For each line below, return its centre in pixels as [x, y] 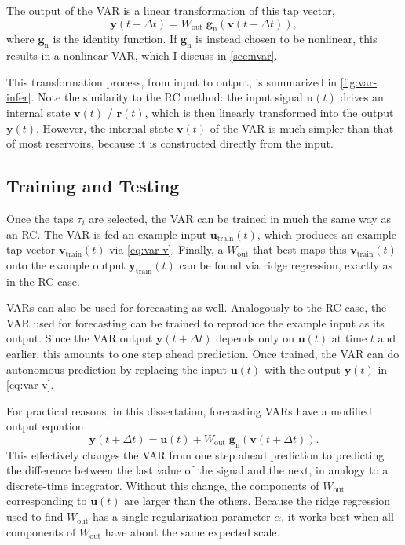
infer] [19, 97]
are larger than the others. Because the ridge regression [257, 501]
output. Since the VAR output [80, 338]
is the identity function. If [115, 39]
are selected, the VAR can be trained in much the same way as [240, 218]
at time [349, 338]
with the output [303, 369]
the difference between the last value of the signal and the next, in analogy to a [197, 470]
